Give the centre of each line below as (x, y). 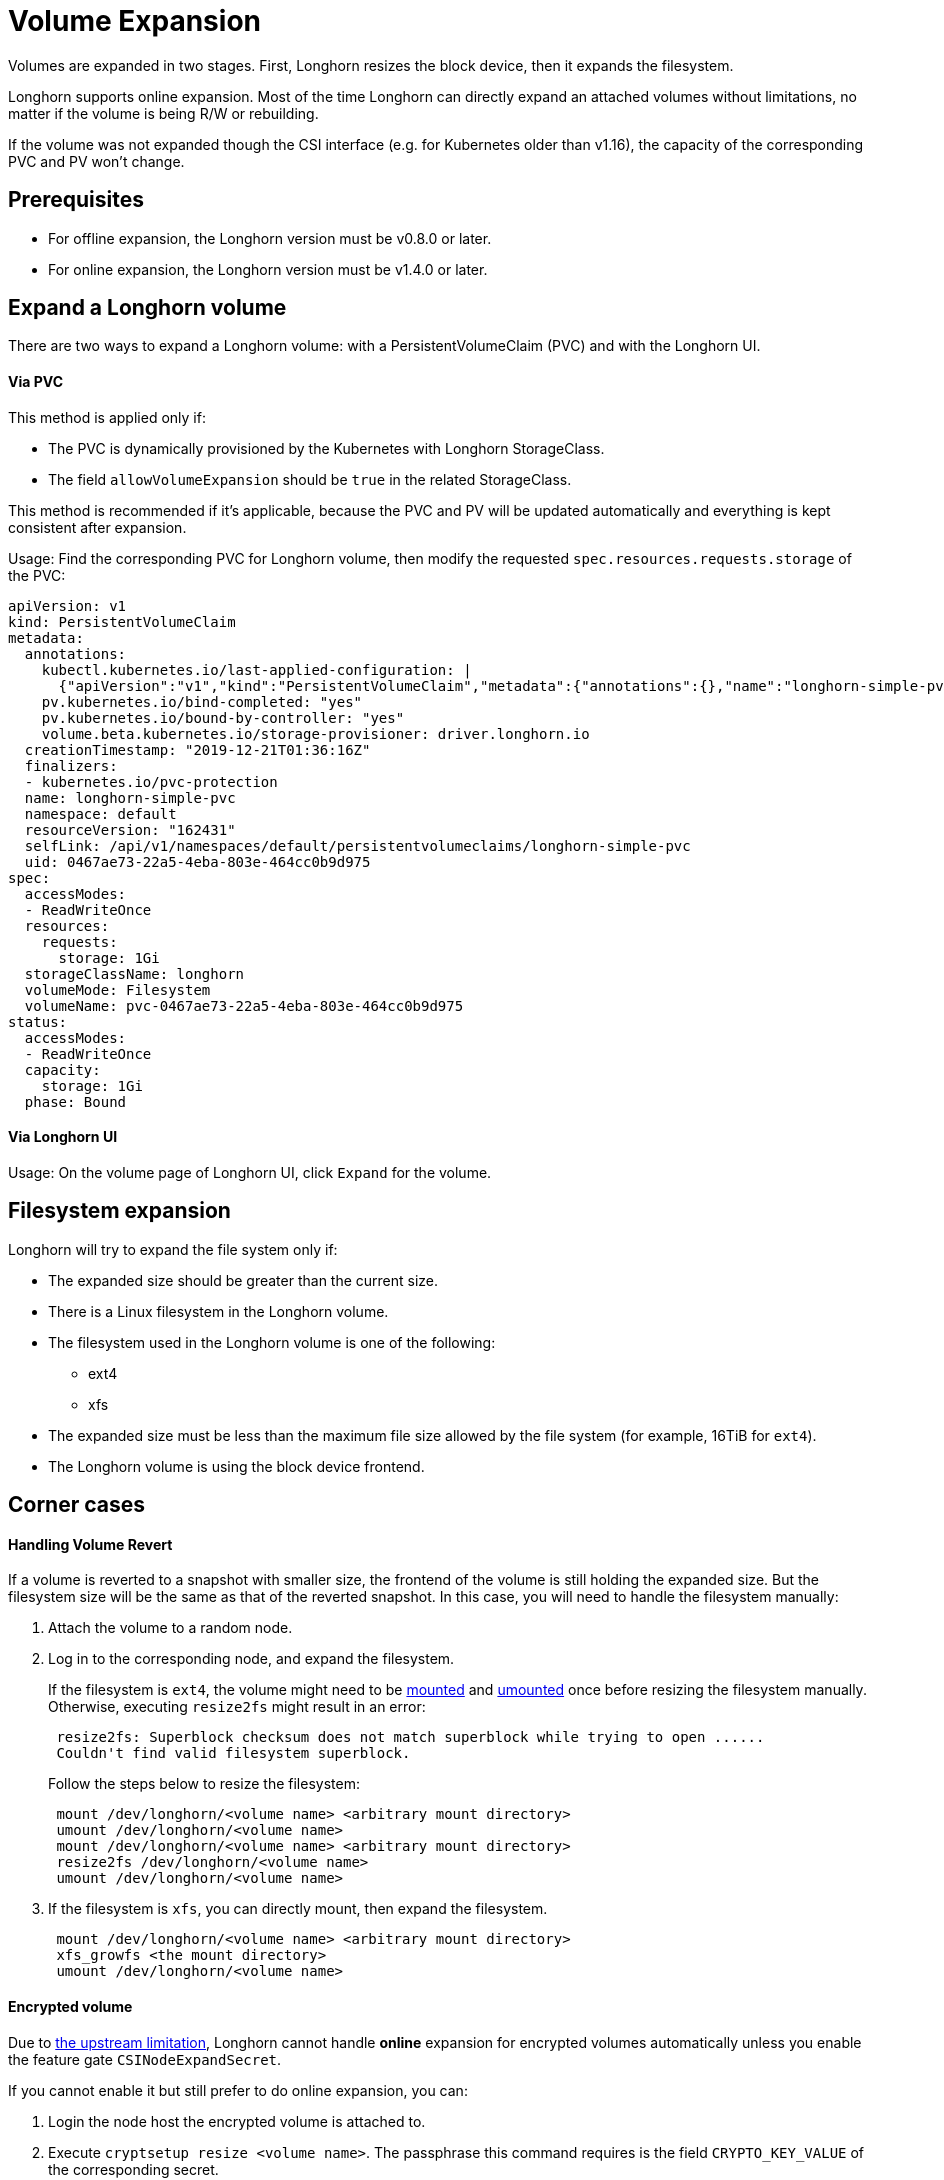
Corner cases (77, 1505)
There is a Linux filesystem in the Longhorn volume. (218, 1311)
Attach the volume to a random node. (170, 1628)
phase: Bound (75, 1101)
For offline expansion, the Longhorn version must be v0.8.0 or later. (270, 238)
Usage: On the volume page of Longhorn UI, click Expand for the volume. (250, 1172)
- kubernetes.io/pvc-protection (151, 781)
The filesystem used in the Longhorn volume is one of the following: (272, 1342)
